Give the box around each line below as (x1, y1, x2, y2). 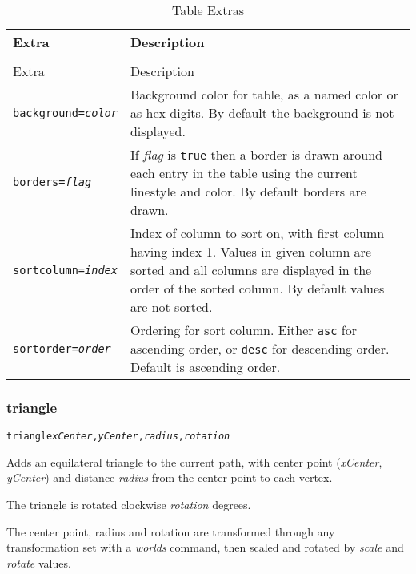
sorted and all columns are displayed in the (130, 261, 372, 279)
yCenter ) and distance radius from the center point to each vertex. (6, 469, 333, 486)
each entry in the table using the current (130, 164, 358, 182)
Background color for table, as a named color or (130, 85, 398, 103)
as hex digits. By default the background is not (130, 103, 394, 122)
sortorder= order (13, 342, 111, 355)
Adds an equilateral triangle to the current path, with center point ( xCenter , (6, 453, 382, 470)
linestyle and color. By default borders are (130, 182, 366, 200)
